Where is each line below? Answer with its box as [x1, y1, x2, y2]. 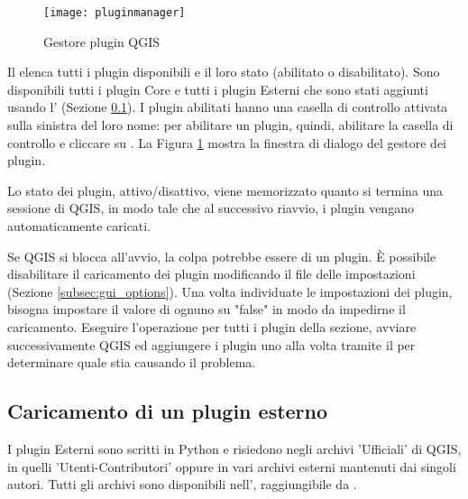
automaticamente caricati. [7, 217, 151, 235]
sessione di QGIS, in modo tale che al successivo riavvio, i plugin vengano [7, 199, 414, 217]
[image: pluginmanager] [43, 6, 186, 19]
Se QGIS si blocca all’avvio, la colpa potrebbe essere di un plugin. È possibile [7, 246, 436, 265]
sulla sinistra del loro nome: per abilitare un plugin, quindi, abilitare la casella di [7, 116, 454, 134]
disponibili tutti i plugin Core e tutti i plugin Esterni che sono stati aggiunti [7, 79, 428, 98]
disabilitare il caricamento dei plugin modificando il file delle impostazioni [7, 264, 416, 283]
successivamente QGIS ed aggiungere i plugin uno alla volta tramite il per [7, 335, 416, 354]
